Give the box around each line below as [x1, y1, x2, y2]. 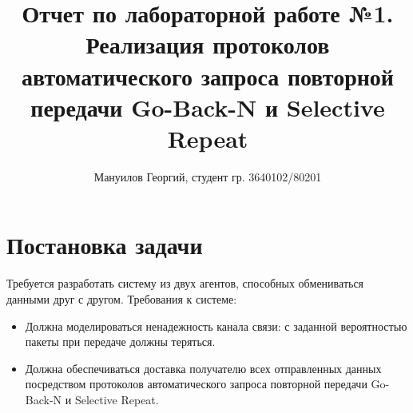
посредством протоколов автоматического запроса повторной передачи [25, 375, 367, 392]
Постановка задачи [6, 228, 203, 261]
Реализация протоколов [85, 28, 330, 61]
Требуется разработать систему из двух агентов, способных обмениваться [6, 275, 364, 292]
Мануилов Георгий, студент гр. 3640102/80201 [93, 168, 322, 185]
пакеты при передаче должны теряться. [25, 333, 216, 350]
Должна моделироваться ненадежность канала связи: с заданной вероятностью [25, 317, 407, 334]
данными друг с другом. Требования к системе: [6, 291, 237, 307]
